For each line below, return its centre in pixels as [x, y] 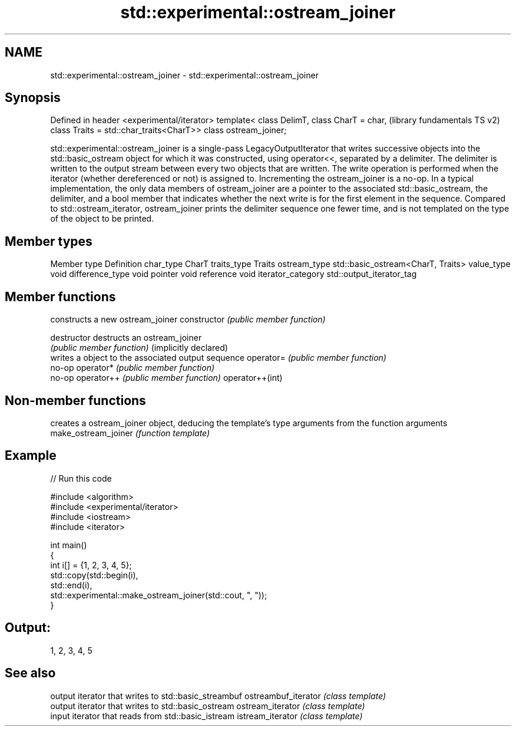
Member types [49, 241]
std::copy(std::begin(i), [94, 575]
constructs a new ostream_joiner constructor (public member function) [188, 320]
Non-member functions [75, 400]
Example [31, 456]
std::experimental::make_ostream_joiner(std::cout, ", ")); [159, 595]
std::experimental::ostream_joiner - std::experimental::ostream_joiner [184, 75]
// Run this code [81, 478]
